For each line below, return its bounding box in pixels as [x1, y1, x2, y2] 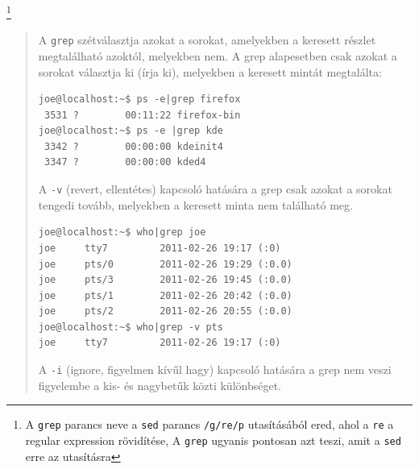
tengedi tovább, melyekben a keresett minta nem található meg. [38, 196, 353, 213]
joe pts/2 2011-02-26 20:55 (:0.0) [38, 305, 292, 318]
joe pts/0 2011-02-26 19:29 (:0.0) [38, 258, 292, 270]
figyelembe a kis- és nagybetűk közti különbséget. [38, 376, 282, 393]
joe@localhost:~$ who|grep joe [38, 226, 206, 239]
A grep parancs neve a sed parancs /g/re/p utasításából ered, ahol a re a [25, 416, 394, 433]
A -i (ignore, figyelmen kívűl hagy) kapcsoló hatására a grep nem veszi [38, 361, 392, 378]
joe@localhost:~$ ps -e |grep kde [38, 125, 223, 137]
